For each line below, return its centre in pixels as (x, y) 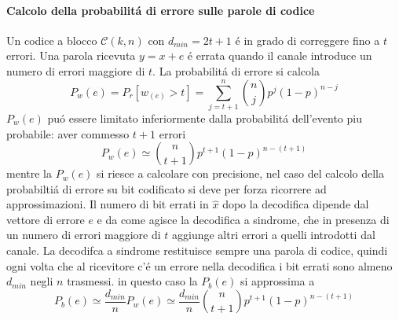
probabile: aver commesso (68, 133)
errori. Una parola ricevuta (71, 55)
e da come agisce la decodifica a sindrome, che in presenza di (243, 219)
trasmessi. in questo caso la (132, 281)
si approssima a (277, 281)
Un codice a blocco (52, 40)
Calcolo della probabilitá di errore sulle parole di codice (161, 10)
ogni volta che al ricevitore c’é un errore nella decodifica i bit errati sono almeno (199, 265)
